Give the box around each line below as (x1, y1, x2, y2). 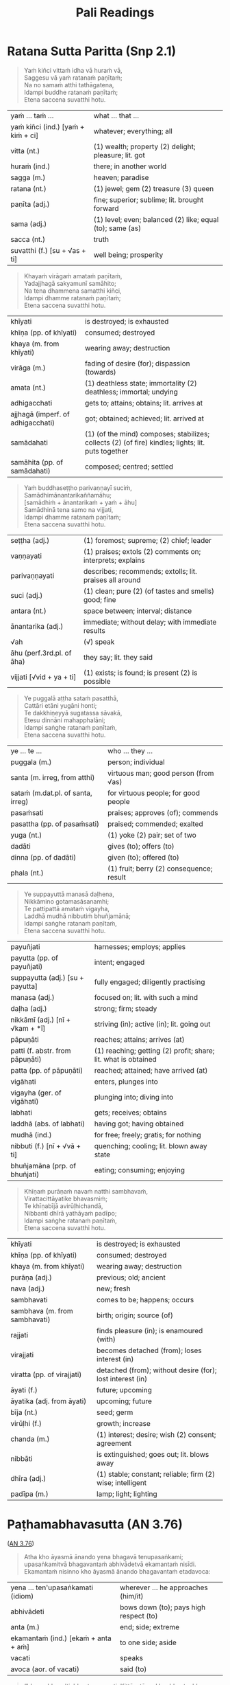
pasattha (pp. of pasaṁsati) (10, 819, 99, 829)
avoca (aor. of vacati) (10, 1664, 80, 1674)
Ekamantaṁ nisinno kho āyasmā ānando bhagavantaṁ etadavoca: (23, 1567, 211, 1575)
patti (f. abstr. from (10, 1046, 71, 1056)
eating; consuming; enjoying (94, 1165, 185, 1174)
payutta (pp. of (10, 953, 58, 963)
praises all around (83, 575, 141, 585)
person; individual (107, 757, 165, 767)
